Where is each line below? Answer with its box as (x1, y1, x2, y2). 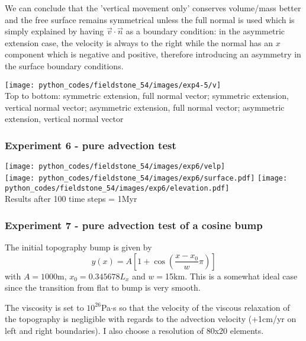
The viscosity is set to (5, 301, 84, 313)
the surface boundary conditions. (5, 59, 124, 72)
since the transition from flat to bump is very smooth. (5, 281, 201, 294)
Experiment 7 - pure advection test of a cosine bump (5, 217, 263, 232)
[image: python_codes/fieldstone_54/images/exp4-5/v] (5, 81, 221, 89)
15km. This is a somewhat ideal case (165, 269, 298, 282)
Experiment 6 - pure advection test (5, 137, 176, 152)
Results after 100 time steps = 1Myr (5, 192, 137, 205)
